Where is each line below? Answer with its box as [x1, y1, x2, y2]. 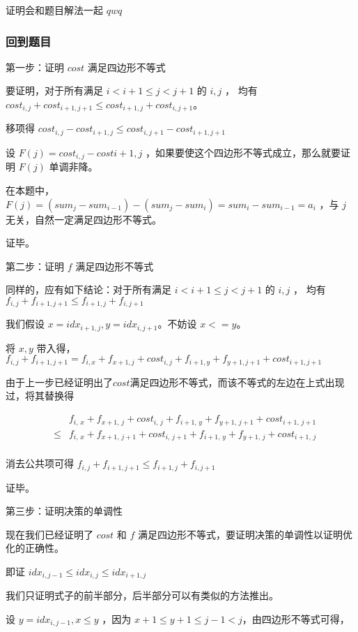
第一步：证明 [6, 59, 64, 74]
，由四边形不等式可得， [242, 611, 350, 626]
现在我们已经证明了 [6, 527, 93, 541]
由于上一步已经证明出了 [6, 374, 113, 389]
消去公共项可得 [6, 456, 74, 471]
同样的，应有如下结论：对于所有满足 [6, 282, 171, 297]
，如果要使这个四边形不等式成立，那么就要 [145, 145, 341, 159]
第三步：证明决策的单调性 [6, 504, 123, 518]
